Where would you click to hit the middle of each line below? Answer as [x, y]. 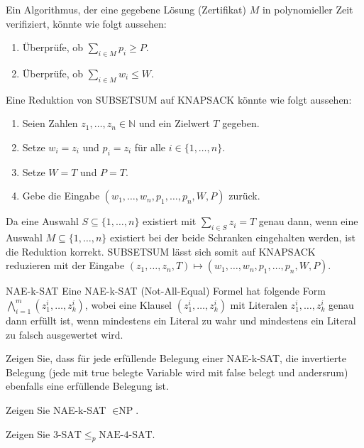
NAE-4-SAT [126, 435]
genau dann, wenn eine [308, 221]
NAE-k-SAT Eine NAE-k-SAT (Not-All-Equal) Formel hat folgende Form [166, 291]
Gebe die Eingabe [61, 196]
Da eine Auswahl [42, 221]
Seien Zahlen [50, 123]
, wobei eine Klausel [128, 304]
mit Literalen [259, 304]
